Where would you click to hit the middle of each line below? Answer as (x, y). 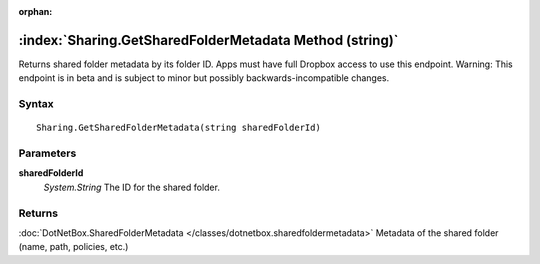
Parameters (47, 153)
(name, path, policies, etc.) (73, 247)
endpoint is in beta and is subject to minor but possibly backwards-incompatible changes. (204, 78)
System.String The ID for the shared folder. (131, 187)
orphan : (35, 11)
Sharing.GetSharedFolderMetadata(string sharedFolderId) (179, 128)
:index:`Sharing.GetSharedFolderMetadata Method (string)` (208, 40)
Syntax (36, 104)
